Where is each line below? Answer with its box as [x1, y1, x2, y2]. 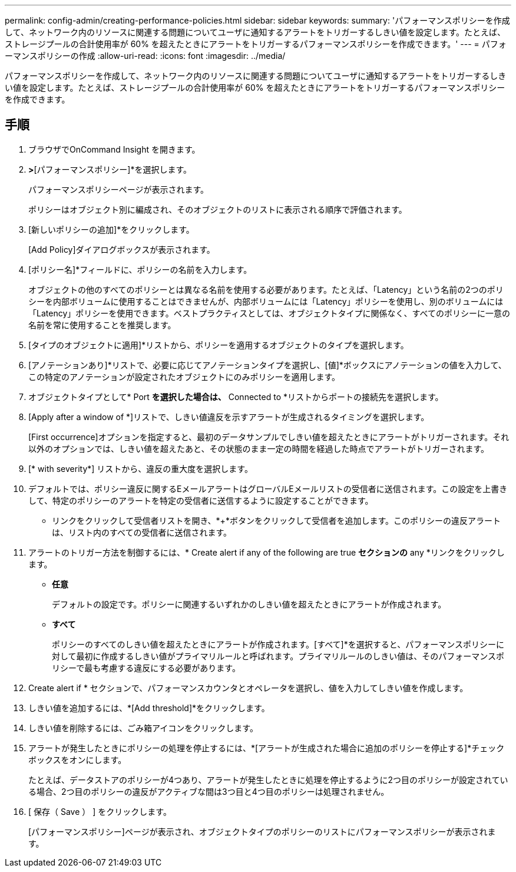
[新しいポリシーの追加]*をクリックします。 [28, 224, 194, 234]
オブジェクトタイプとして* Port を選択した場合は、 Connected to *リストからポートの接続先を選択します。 [28, 391, 444, 402]
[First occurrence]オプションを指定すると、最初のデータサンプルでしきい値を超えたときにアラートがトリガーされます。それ [28, 431, 510, 442]
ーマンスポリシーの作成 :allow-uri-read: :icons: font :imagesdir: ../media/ [5, 51, 286, 61]
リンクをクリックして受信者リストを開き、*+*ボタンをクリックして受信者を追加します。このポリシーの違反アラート [52, 515, 501, 526]
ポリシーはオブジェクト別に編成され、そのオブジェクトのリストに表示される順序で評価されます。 [28, 204, 407, 214]
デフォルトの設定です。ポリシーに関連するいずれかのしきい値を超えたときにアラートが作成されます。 [52, 599, 446, 609]
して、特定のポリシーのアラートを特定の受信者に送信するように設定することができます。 [28, 495, 373, 506]
